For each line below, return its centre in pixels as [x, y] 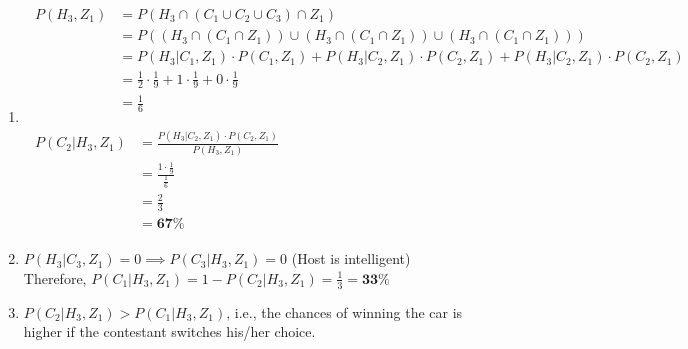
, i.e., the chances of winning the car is [344, 311]
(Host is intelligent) [351, 258]
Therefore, [55, 277]
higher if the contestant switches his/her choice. [169, 331]
